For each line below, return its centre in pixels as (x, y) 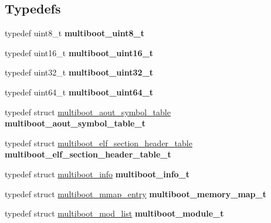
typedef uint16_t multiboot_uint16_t (79, 52)
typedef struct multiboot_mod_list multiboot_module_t (114, 213)
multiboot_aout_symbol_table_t (75, 123)
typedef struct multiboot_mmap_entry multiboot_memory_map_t (135, 193)
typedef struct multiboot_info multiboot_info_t (97, 174)
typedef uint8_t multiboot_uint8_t (75, 33)
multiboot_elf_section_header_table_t (88, 154)
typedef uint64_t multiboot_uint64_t (79, 92)
